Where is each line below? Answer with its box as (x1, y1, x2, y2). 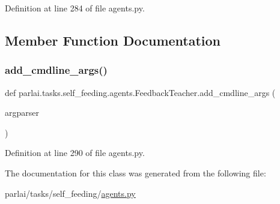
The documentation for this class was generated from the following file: (5, 166, 266, 179)
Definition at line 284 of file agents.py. (5, 2, 145, 14)
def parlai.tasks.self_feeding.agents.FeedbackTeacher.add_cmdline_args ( (5, 86, 276, 98)
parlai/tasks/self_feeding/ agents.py (5, 187, 136, 199)
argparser (5, 106, 39, 119)
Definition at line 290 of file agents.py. (5, 146, 145, 159)
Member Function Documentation (5, 31, 221, 49)
